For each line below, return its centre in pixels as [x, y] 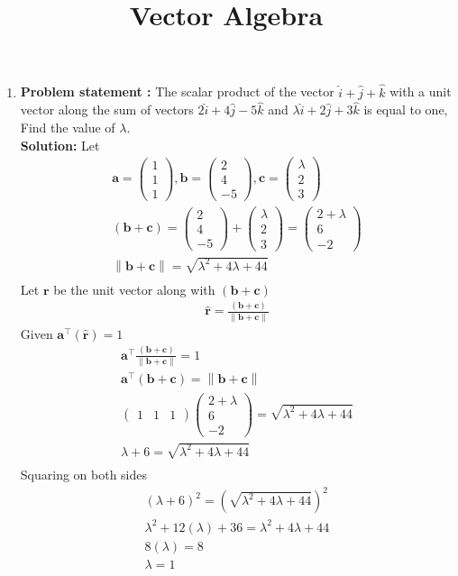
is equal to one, [406, 110]
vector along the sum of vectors [107, 110]
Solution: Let [60, 145]
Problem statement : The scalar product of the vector [177, 91]
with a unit [421, 91]
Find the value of [68, 127]
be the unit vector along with [134, 289]
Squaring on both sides [84, 475]
